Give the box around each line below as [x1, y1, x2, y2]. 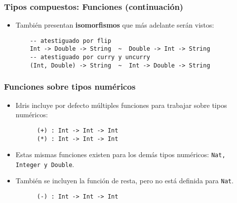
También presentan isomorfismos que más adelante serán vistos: [15, 20, 214, 30]
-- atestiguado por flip [30, 37, 112, 44]
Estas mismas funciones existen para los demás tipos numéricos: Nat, [15, 149, 226, 160]
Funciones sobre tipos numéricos [4, 80, 136, 93]
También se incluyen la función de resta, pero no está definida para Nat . [15, 175, 234, 186]
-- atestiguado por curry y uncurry [30, 54, 150, 61]
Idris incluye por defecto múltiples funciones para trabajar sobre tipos [15, 100, 227, 110]
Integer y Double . [15, 159, 75, 169]
